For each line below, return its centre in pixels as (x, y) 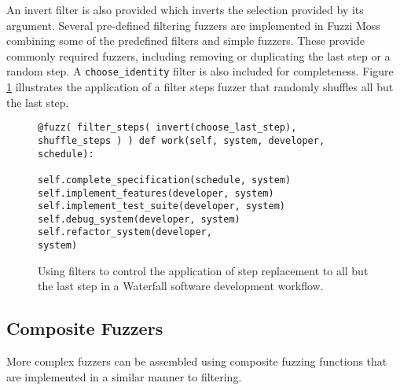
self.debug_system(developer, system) (139, 219)
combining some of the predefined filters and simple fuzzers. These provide (185, 40)
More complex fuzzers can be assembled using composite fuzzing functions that (197, 361)
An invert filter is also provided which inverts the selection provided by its (185, 9)
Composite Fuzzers (85, 328)
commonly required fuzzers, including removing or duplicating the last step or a (198, 55)
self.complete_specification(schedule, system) (165, 180)
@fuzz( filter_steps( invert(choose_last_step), (167, 128)
